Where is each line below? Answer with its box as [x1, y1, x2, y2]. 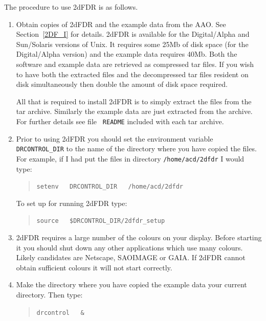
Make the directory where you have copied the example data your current [16, 279, 247, 290]
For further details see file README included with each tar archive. [16, 116, 224, 126]
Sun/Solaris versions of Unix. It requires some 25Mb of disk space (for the [16, 38, 249, 49]
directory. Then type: [16, 289, 83, 300]
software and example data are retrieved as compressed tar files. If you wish [16, 58, 254, 69]
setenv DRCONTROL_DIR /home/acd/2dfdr [36, 183, 183, 191]
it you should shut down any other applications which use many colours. [16, 242, 243, 253]
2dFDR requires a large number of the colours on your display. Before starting [16, 232, 262, 242]
